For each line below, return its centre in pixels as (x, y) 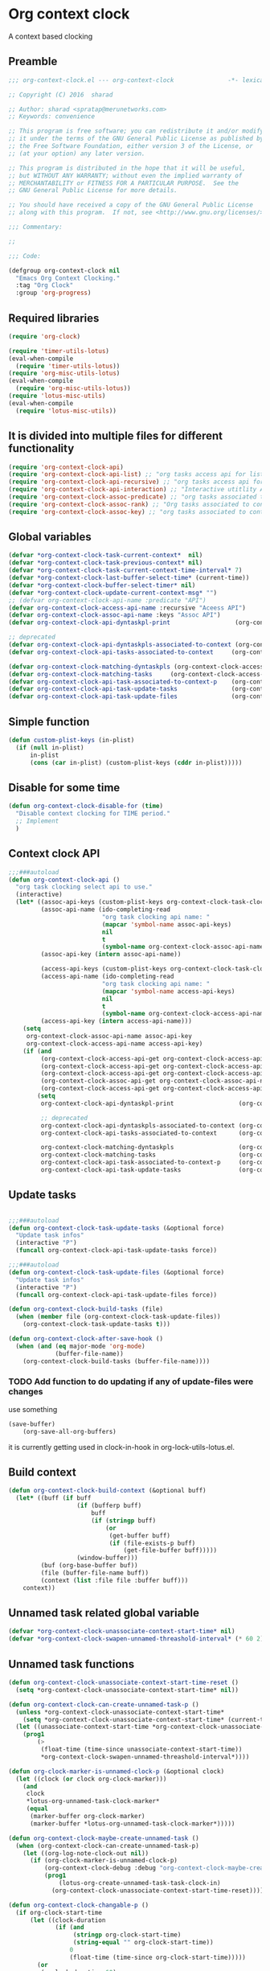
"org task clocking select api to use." (84, 887)
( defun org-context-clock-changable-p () (79, 1905)
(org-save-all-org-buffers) (70, 1431)
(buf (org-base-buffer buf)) (89, 1566)
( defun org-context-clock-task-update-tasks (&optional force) (117, 1228)
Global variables (50, 537)
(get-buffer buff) (140, 1536)
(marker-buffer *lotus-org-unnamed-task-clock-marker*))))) (132, 1823)
